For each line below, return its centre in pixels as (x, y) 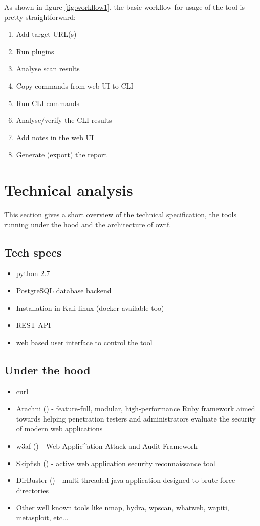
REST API (34, 325)
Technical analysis (69, 190)
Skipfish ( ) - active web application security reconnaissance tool (116, 463)
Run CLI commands (48, 103)
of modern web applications (59, 428)
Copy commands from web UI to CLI (75, 85)
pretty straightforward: (40, 17)
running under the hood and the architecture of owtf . (88, 224)
